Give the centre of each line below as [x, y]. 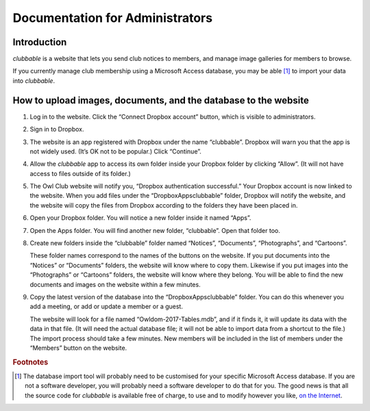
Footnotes [30, 362]
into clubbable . [34, 80]
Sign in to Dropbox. [57, 129]
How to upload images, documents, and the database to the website [161, 100]
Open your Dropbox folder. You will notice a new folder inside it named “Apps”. [140, 218]
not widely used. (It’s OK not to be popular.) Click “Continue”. [116, 151]
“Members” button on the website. [78, 348]
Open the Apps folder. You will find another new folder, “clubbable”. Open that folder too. [155, 230]
